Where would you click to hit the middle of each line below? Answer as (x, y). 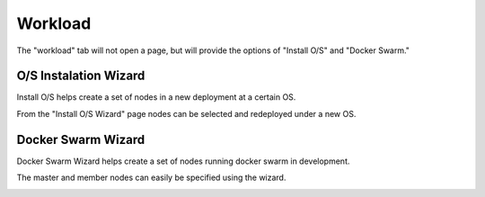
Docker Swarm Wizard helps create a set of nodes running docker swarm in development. (183, 161)
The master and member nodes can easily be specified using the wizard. (151, 178)
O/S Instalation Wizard (81, 76)
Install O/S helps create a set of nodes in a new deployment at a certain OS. (156, 97)
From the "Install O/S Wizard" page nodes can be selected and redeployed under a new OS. (186, 113)
